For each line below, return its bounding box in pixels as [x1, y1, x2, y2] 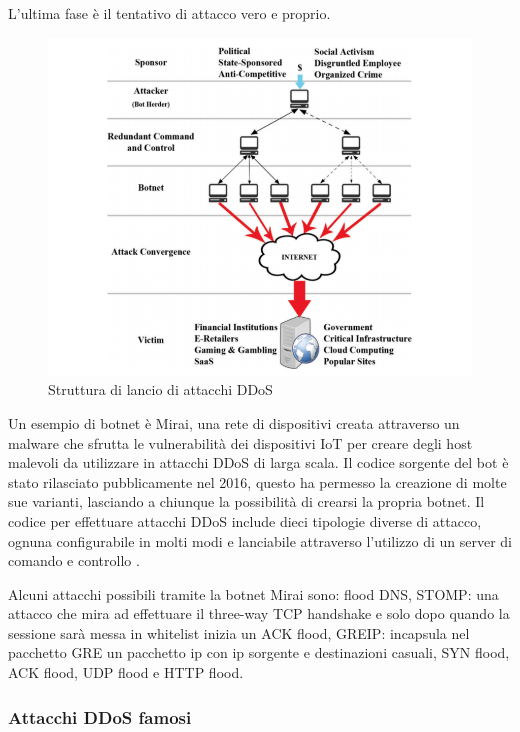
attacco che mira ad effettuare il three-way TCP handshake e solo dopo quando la [8, 603, 510, 624]
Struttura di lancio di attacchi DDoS [48, 379, 273, 400]
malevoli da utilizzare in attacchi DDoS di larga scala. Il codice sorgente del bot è [8, 452, 509, 473]
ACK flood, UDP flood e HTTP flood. [8, 662, 244, 683]
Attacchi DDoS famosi [8, 704, 192, 729]
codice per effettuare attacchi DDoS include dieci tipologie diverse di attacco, [8, 510, 482, 531]
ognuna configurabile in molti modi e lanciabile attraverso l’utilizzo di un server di [8, 530, 512, 551]
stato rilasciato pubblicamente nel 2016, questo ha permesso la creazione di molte [8, 471, 507, 492]
